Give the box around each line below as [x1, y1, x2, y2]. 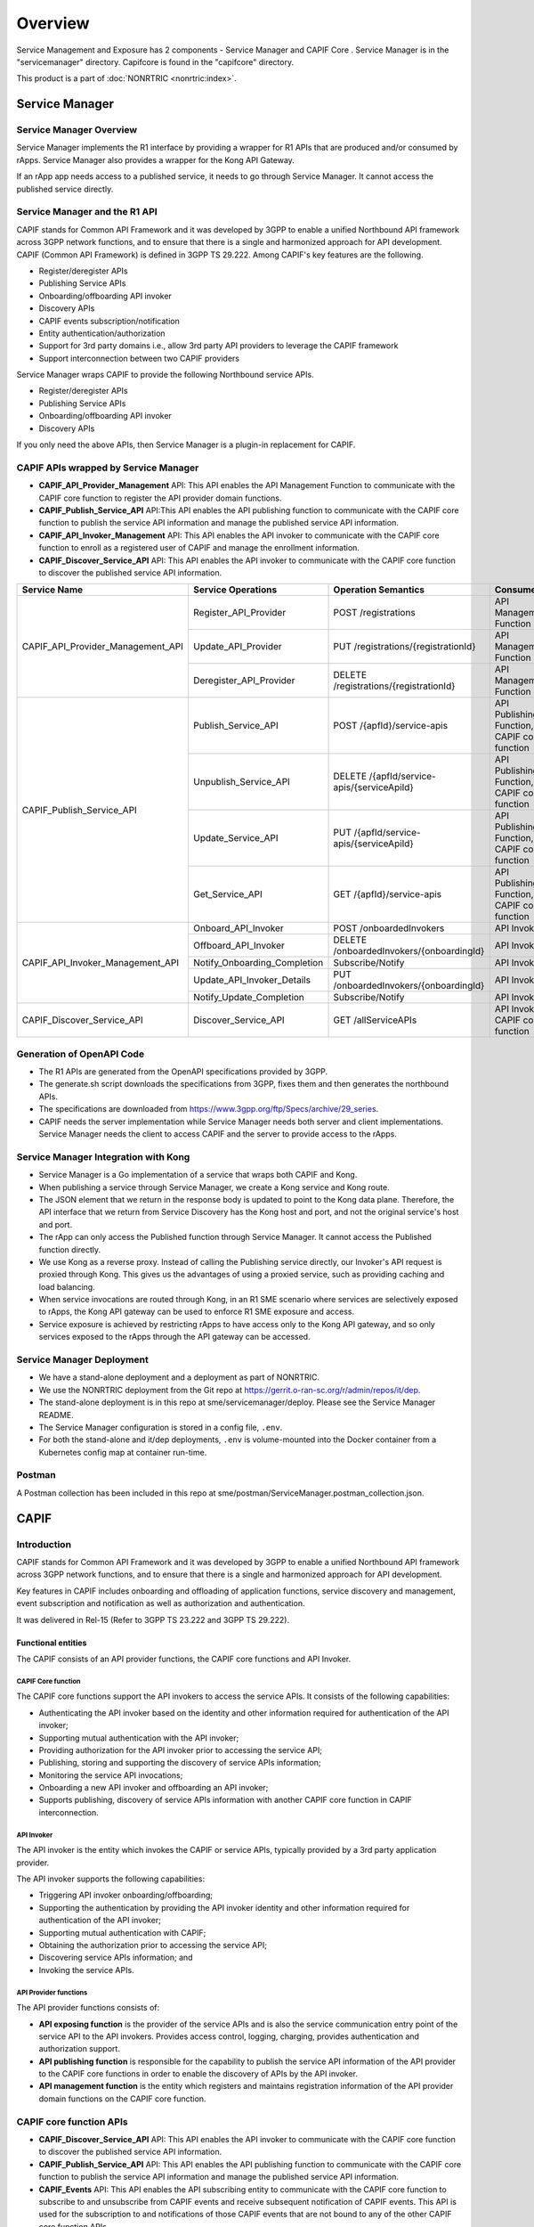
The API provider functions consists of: [16, 2003, 160, 2013]
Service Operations [192, 583, 278, 596]
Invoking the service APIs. [38, 1964, 134, 1975]
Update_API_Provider [192, 640, 282, 653]
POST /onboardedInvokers [333, 922, 445, 934]
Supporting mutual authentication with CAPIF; [38, 1927, 206, 1937]
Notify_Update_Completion [192, 991, 304, 1004]
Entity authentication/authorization [38, 328, 166, 339]
